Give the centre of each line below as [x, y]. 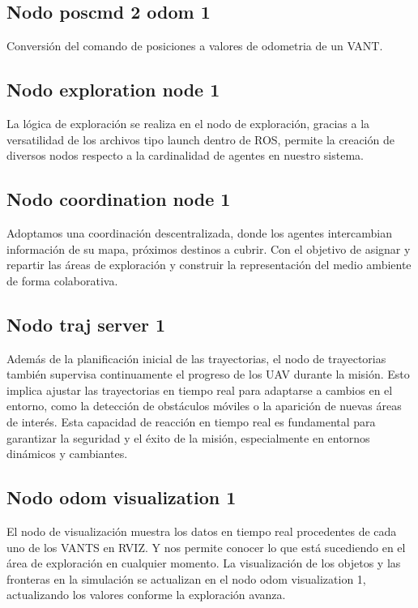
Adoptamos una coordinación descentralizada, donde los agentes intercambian [200, 232]
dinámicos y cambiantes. [67, 454]
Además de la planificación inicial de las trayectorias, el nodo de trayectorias [196, 358]
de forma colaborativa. [62, 280]
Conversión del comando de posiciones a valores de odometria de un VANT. [195, 46]
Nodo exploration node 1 [113, 90]
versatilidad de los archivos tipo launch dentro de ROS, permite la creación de [200, 139]
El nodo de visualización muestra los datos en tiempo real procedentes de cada [202, 531]
